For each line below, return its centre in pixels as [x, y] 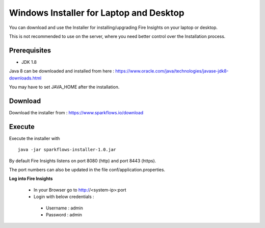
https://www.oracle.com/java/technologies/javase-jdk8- [172, 71]
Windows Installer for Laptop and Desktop [97, 13]
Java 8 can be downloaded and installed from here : [62, 71]
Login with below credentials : [64, 197]
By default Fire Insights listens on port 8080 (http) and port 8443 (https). [83, 161]
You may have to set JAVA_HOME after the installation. [64, 87]
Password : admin [64, 215]
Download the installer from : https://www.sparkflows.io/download [76, 112]
